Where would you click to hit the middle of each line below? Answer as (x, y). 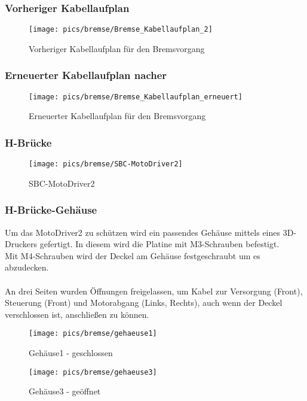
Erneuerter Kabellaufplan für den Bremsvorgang (117, 116)
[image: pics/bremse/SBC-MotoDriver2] (106, 164)
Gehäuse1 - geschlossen (71, 353)
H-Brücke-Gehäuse (51, 210)
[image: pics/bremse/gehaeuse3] (93, 372)
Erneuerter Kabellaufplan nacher (86, 75)
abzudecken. (27, 267)
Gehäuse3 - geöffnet (65, 391)
